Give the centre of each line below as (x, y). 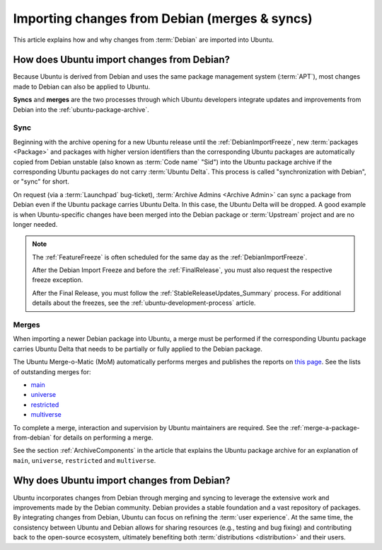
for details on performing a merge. (103, 437)
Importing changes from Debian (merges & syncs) (163, 18)
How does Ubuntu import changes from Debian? (121, 60)
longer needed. (35, 224)
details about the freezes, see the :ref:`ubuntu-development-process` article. (144, 303)
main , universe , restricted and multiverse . (85, 460)
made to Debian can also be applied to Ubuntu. (82, 86)
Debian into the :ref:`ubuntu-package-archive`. (81, 109)
